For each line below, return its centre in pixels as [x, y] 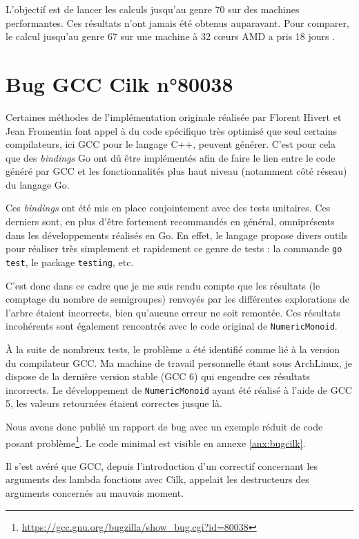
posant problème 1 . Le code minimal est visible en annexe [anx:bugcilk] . [156, 442]
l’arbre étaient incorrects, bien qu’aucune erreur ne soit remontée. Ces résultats [173, 312]
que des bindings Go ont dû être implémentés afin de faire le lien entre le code [171, 157]
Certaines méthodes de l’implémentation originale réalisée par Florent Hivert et [174, 116]
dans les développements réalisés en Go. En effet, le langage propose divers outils [177, 235]
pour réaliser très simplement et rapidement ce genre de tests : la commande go [174, 248]
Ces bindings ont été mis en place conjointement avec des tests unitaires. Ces [168, 208]
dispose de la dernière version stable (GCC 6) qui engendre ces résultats [158, 376]
